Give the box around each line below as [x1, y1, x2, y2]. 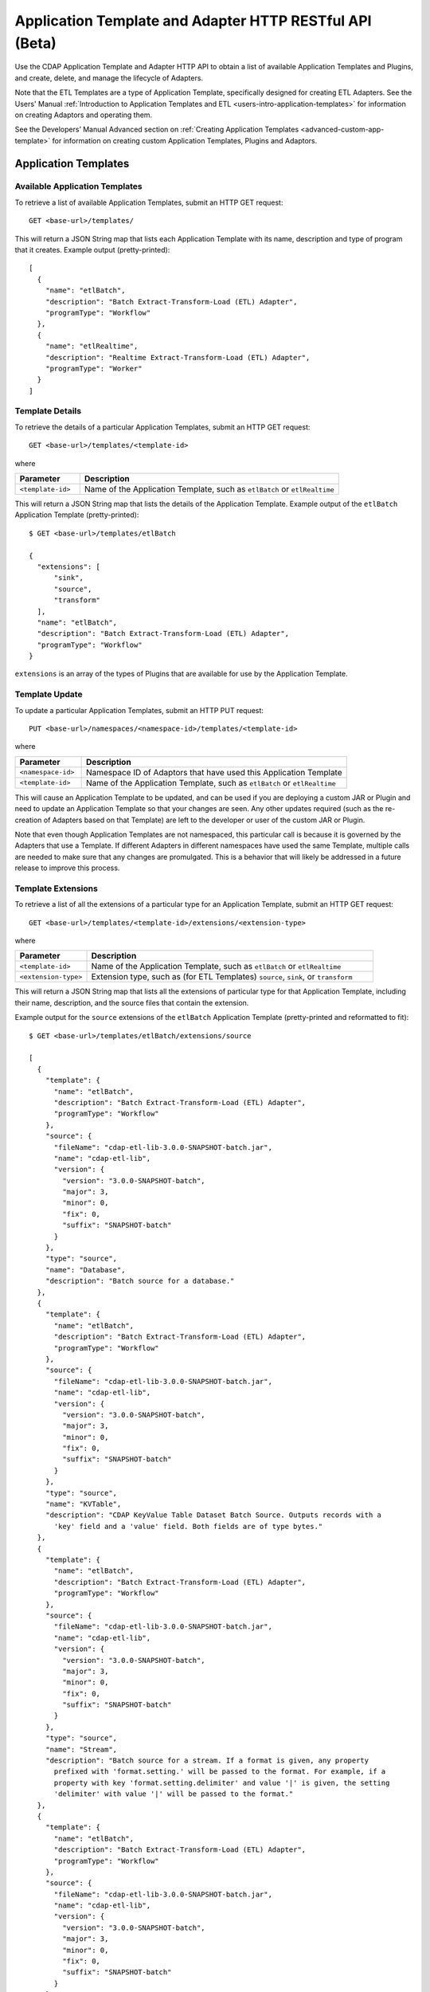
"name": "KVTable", [45, 1500, 122, 1509]
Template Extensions [14, 883, 99, 894]
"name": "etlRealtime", [45, 342, 139, 351]
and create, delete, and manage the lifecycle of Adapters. [14, 73, 203, 83]
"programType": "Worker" [45, 363, 143, 373]
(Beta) [14, 34, 57, 52]
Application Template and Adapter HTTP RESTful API [14, 12, 372, 29]
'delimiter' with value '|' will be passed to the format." [53, 1790, 294, 1798]
